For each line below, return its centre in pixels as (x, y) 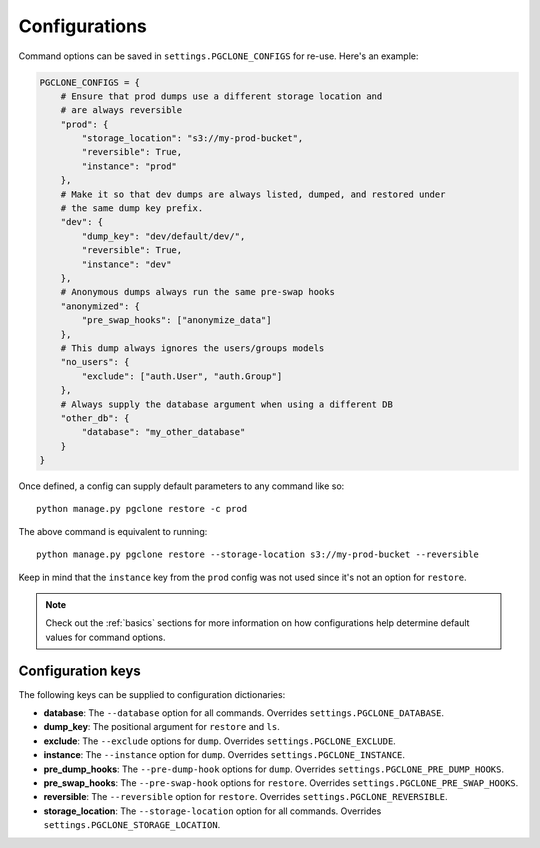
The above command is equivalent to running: (113, 531)
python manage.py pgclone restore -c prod (142, 509)
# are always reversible (121, 110)
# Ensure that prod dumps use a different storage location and (221, 96)
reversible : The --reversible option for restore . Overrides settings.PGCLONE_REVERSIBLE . (246, 797)
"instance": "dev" (126, 264)
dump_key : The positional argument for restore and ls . (161, 727)
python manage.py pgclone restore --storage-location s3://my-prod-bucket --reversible (258, 554)
